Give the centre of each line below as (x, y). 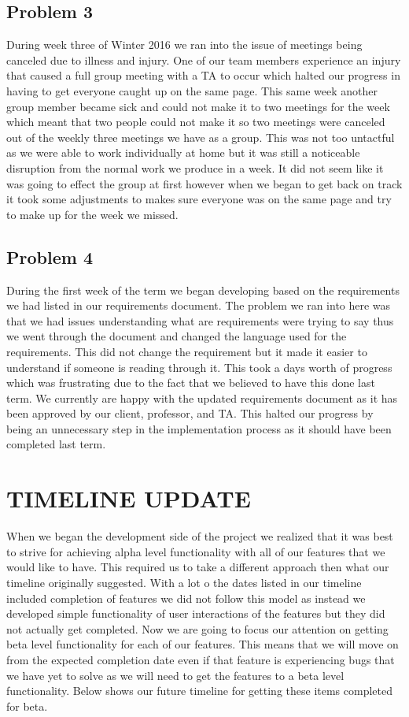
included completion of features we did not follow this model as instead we (186, 598)
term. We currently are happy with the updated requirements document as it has (202, 398)
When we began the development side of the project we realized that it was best (200, 536)
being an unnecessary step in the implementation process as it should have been (199, 428)
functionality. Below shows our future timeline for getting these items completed (199, 691)
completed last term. (56, 444)
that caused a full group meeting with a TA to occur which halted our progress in (203, 75)
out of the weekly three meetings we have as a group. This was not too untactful (201, 137)
